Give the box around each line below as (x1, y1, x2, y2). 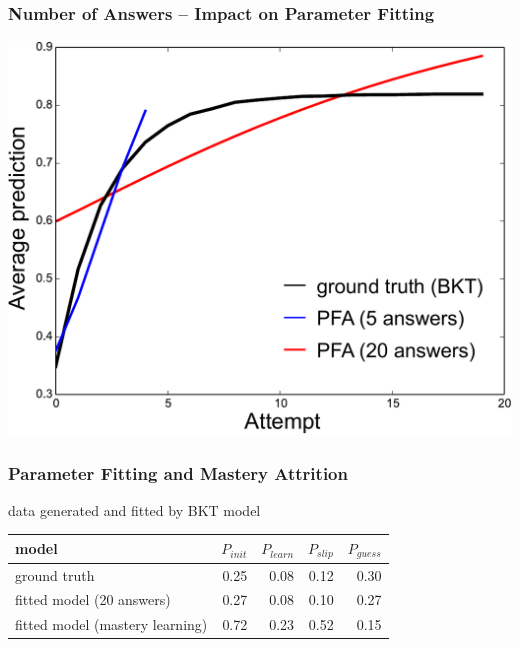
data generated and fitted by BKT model (8, 499, 261, 520)
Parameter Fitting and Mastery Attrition (8, 460, 348, 485)
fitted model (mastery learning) (15, 614, 208, 635)
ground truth (15, 564, 95, 585)
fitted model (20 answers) (15, 589, 171, 610)
